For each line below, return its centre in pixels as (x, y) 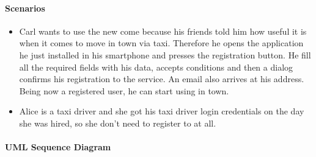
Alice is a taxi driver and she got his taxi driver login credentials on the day (162, 111)
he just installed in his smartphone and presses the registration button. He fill (165, 54)
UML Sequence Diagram (58, 147)
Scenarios (25, 8)
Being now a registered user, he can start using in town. (124, 90)
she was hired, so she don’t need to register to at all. (118, 123)
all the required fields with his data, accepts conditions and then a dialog (156, 67)
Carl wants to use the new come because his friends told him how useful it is (163, 31)
